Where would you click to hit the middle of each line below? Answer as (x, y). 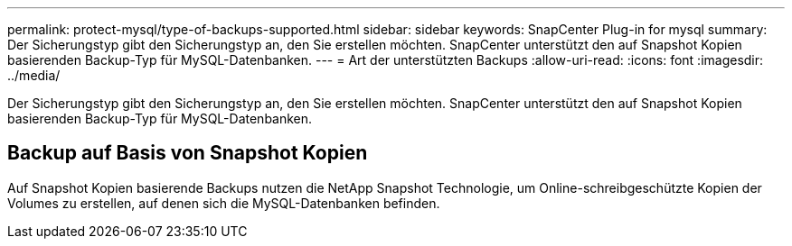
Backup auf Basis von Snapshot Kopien (188, 153)
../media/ (34, 75)
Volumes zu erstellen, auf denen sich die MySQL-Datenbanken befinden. (224, 203)
